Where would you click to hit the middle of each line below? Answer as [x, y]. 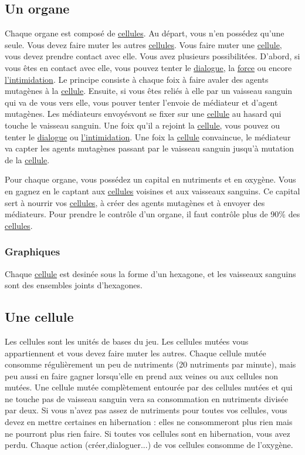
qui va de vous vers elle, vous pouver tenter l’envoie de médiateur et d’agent [141, 102]
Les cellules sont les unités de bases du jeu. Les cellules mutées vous [127, 341]
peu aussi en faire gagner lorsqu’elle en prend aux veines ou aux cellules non [142, 375]
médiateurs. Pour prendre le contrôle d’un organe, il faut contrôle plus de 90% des [152, 214]
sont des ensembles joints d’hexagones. [74, 285]
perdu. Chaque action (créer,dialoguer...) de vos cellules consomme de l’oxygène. [149, 445]
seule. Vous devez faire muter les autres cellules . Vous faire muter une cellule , [143, 44]
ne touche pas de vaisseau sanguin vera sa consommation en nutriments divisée [147, 398]
